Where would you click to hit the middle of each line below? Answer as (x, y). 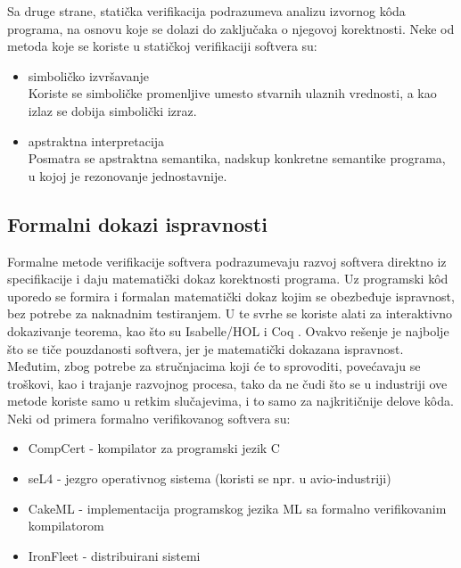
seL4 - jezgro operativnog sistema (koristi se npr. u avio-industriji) (210, 478)
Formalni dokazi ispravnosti (137, 223)
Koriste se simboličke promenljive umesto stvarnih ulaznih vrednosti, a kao (232, 93)
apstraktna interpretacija (96, 140)
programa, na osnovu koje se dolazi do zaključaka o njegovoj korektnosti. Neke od (231, 28)
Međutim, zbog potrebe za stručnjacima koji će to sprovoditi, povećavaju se (214, 366)
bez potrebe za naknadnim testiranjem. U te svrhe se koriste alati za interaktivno (230, 313)
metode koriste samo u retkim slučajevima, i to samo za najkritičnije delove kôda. (230, 401)
